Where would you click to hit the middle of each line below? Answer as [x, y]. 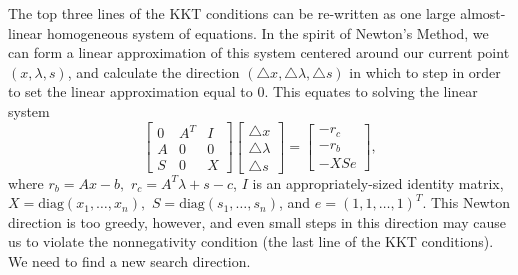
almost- [483, 13]
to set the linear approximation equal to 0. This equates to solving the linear [243, 91]
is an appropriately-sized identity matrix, [378, 182]
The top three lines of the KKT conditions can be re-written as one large [232, 13]
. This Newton [466, 202]
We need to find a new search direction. [129, 261]
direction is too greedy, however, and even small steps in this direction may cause [257, 221]
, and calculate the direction [153, 71]
